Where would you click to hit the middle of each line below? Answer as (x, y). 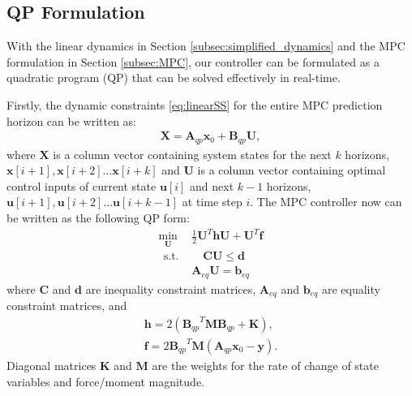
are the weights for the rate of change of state (265, 365)
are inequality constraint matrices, (171, 288)
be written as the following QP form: (98, 218)
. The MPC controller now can (326, 202)
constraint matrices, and (67, 306)
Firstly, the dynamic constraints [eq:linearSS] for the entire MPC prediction (195, 104)
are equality (351, 288)
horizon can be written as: (71, 121)
